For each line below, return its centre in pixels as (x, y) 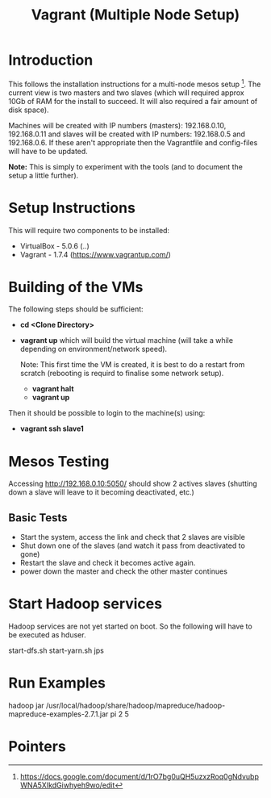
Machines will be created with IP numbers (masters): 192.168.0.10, (117, 125)
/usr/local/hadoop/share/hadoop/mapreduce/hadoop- (135, 706)
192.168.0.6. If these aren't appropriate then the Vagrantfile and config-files (133, 142)
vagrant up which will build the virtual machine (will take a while (127, 341)
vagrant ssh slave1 (52, 428)
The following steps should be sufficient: (76, 309)
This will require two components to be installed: (89, 230)
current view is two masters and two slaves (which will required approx (126, 92)
